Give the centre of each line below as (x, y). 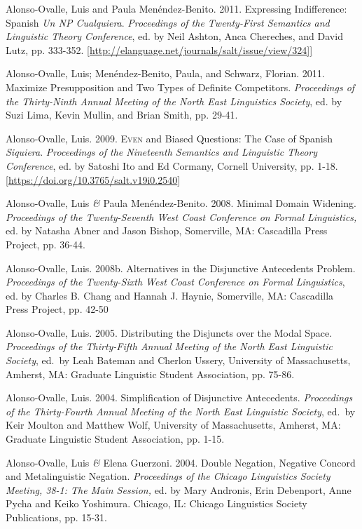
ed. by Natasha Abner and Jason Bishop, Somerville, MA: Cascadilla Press (167, 230)
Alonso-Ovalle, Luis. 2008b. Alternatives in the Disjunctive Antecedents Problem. (181, 268)
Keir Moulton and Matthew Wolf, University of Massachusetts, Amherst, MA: (173, 425)
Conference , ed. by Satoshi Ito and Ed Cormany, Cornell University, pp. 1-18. (172, 165)
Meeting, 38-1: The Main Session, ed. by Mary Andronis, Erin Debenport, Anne (179, 489)
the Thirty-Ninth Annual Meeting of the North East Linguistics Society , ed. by (174, 101)
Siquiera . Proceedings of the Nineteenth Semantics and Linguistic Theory (161, 152)
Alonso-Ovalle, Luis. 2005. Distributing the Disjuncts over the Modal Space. (169, 332)
